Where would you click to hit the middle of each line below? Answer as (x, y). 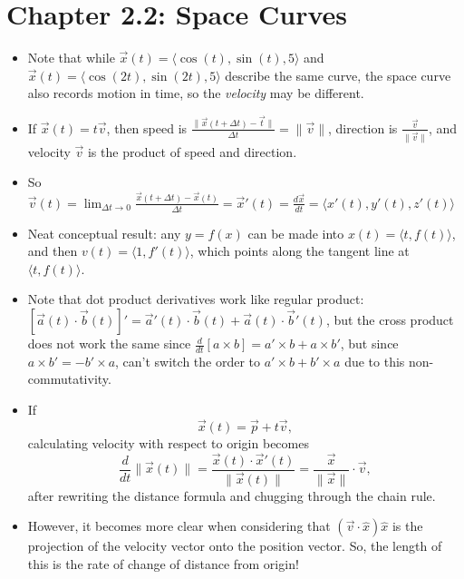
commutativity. (69, 379)
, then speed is (147, 128)
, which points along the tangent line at (300, 251)
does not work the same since (109, 343)
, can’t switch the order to (188, 361)
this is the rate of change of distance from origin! (163, 564)
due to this (375, 361)
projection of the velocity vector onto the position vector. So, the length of (235, 546)
